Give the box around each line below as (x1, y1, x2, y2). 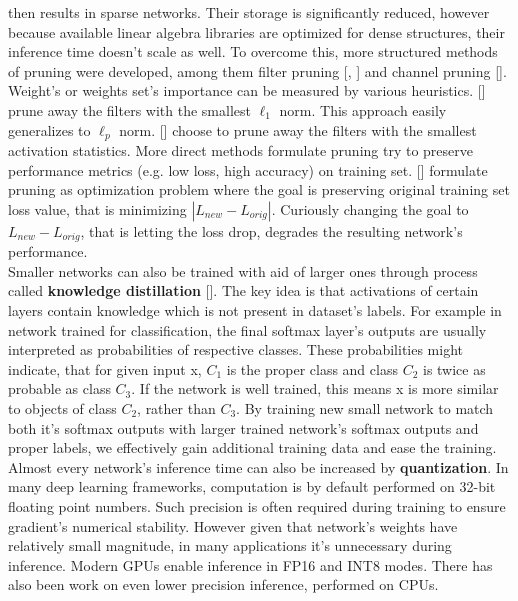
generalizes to (8, 119, 91, 140)
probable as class (8, 378, 111, 399)
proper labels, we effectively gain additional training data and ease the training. (8, 437, 497, 458)
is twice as (422, 358, 486, 379)
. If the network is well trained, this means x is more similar (131, 378, 499, 399)
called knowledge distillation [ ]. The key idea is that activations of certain (8, 280, 479, 301)
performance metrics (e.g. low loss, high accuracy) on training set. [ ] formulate (8, 159, 488, 180)
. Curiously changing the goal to (271, 198, 469, 219)
